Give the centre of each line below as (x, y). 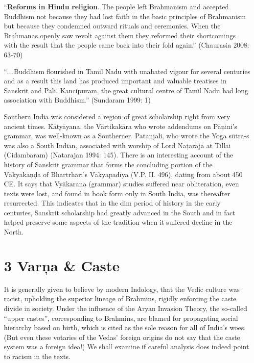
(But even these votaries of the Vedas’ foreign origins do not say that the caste (122, 337)
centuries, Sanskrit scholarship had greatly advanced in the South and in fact (120, 212)
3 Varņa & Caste (62, 265)
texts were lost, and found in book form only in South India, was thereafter (117, 193)
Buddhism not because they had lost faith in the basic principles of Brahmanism (125, 16)
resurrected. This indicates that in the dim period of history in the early (112, 203)
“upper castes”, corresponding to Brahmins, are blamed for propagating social (121, 318)
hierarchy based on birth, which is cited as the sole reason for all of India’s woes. (125, 327)
